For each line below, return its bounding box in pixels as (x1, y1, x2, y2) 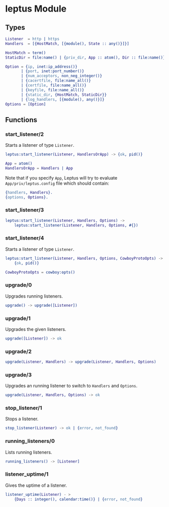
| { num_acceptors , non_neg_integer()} (21, 74, 102, 79)
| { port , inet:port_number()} (21, 69, 84, 74)
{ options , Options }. (5, 195, 49, 200)
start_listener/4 (5, 235, 44, 242)
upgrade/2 (5, 348, 32, 355)
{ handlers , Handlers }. (5, 190, 53, 195)
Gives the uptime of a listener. (5, 482, 67, 488)
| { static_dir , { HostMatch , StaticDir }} (21, 92, 107, 97)
